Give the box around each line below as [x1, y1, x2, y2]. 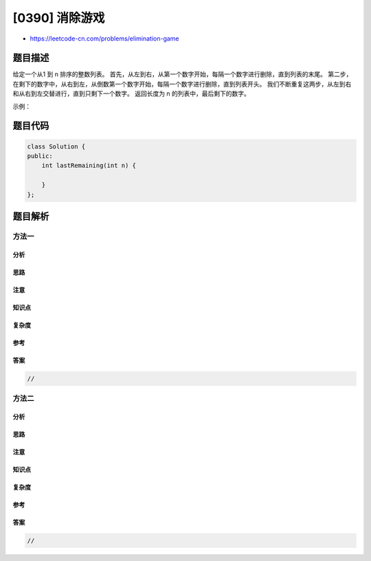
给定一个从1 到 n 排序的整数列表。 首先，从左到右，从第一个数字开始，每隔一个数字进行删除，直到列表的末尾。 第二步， [12, 70, 352, 78]
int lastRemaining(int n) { [41, 162, 137, 170]
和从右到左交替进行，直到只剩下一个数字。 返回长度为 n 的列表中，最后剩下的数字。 [12, 89, 251, 98]
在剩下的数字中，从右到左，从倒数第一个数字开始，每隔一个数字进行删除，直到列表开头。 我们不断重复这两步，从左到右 [12, 80, 352, 88]
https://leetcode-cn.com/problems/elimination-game [30, 34, 179, 43]
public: [27, 152, 53, 160]
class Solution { [27, 142, 86, 151]
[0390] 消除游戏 [12, 10, 105, 25]
